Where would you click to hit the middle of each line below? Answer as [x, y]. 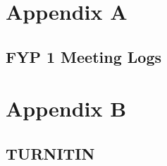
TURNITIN [50, 153]
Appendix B [66, 108]
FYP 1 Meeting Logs [84, 56]
